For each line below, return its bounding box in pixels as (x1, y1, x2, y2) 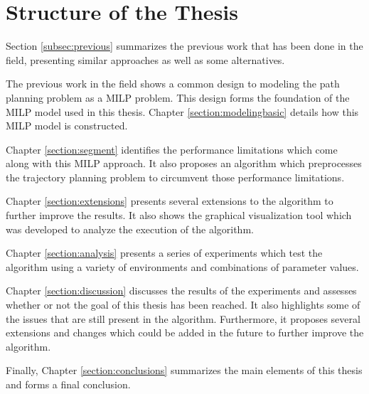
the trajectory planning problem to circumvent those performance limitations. (6, 169, 345, 184)
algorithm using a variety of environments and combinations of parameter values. (6, 259, 359, 274)
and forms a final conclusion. (6, 377, 131, 391)
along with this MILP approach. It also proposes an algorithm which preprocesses (6, 156, 362, 171)
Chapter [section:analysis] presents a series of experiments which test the (6, 245, 323, 260)
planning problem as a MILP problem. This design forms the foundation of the (6, 90, 350, 105)
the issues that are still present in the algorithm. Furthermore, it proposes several (6, 311, 360, 326)
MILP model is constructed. (6, 118, 128, 133)
